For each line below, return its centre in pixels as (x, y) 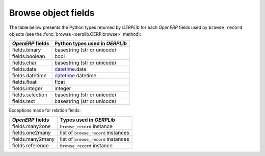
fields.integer (27, 89)
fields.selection (30, 95)
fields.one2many (31, 133)
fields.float (24, 82)
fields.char (24, 63)
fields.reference (30, 145)
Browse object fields (52, 13)
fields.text (24, 101)
